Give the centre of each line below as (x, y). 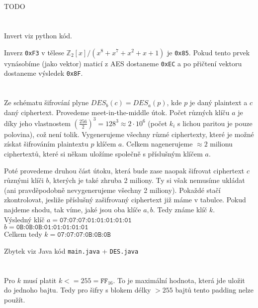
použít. (15, 299)
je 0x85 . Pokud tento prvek (209, 52)
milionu (221, 144)
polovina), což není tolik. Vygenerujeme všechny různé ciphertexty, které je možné (129, 134)
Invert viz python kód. (38, 35)
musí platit (40, 280)
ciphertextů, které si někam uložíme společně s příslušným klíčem (103, 153)
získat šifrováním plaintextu (46, 144)
